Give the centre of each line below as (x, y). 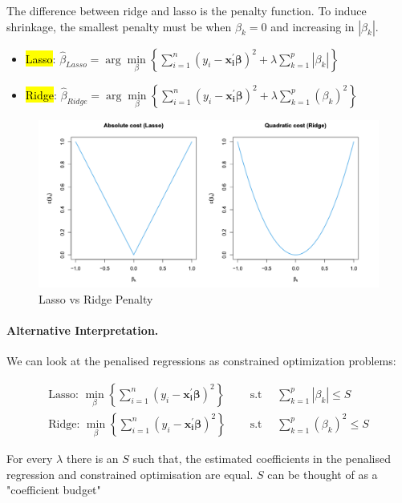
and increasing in (313, 26)
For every (30, 459)
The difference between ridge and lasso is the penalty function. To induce (187, 10)
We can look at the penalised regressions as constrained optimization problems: (201, 361)
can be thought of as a (323, 474)
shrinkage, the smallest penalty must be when (119, 26)
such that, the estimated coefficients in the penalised (262, 459)
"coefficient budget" (54, 490)
